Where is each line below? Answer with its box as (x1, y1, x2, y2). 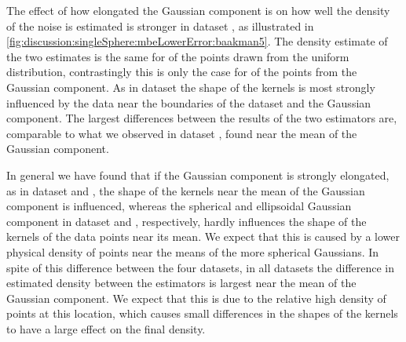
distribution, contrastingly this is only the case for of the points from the (6, 64, 357, 80)
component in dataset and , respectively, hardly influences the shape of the (6, 213, 367, 229)
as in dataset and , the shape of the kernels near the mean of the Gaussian (6, 182, 365, 198)
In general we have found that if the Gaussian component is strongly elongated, (6, 166, 390, 183)
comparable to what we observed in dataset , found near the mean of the (6, 125, 357, 141)
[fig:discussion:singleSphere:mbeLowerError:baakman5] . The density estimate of (6, 33, 388, 49)
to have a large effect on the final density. (6, 320, 206, 337)
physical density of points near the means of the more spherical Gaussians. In (6, 243, 379, 260)
